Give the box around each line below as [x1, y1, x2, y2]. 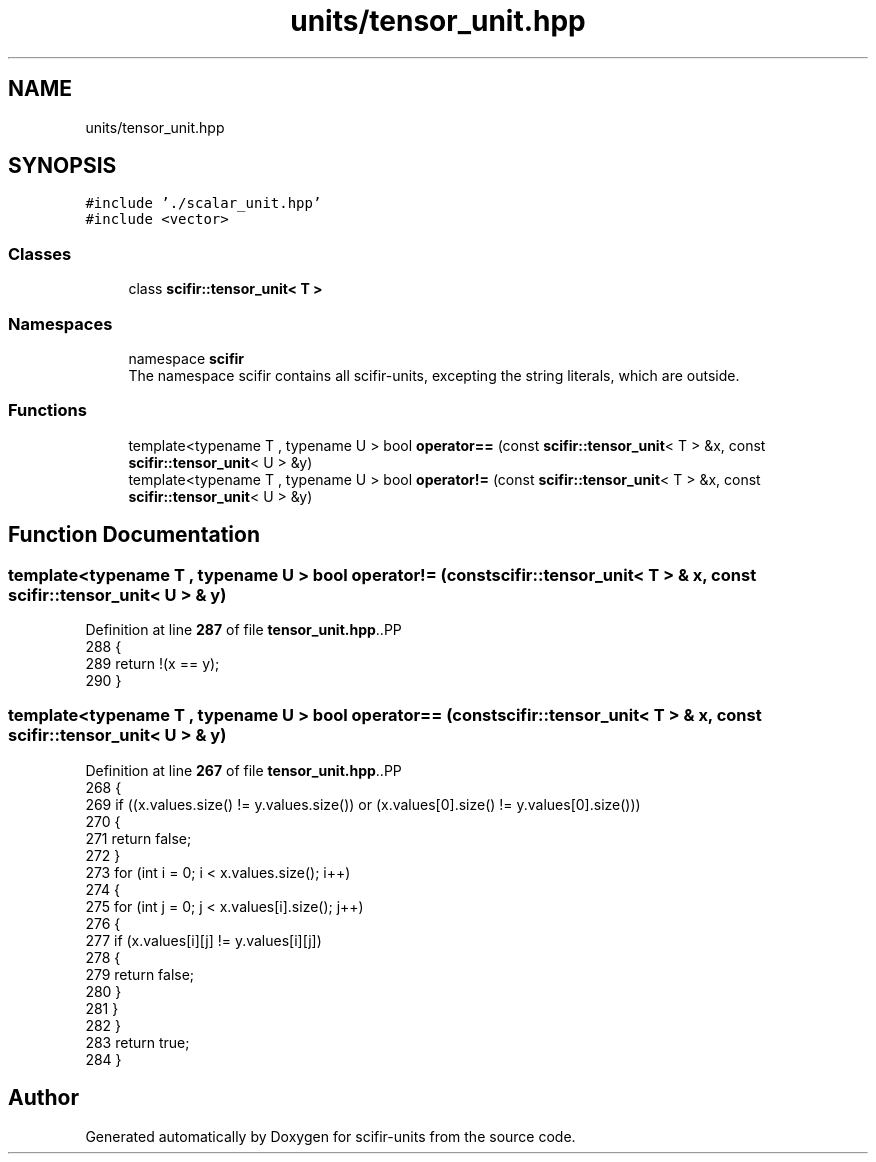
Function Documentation [8, 522, 260, 548]
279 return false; [85, 965, 195, 983]
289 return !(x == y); [85, 654, 220, 672]
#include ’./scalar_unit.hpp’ [85, 195, 322, 212]
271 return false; [85, 829, 192, 847]
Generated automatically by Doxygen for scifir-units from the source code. [85, 1127, 576, 1145]
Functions [8, 400, 87, 421]
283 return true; [85, 1033, 190, 1051]
